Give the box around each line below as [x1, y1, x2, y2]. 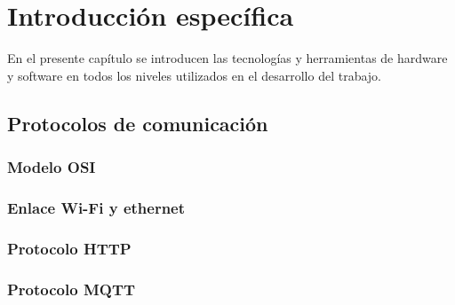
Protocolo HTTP [7, 237, 132, 259]
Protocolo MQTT [7, 278, 136, 300]
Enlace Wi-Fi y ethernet [7, 196, 186, 218]
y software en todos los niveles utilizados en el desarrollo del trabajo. [7, 66, 381, 84]
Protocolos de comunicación [7, 109, 268, 137]
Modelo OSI [7, 156, 96, 178]
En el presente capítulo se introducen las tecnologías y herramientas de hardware [7, 49, 448, 67]
